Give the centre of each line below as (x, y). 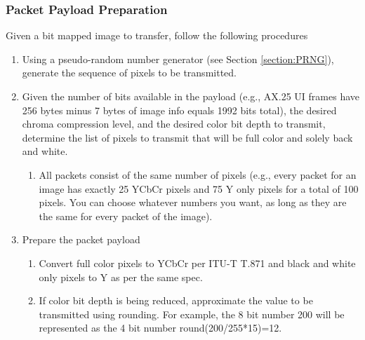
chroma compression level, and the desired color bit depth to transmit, (174, 124)
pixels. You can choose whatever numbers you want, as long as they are (193, 202)
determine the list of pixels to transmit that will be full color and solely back (187, 137)
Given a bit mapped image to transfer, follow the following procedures (157, 35)
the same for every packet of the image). (126, 216)
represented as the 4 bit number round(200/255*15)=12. (160, 328)
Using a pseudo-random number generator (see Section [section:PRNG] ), (178, 59)
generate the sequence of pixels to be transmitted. (129, 73)
